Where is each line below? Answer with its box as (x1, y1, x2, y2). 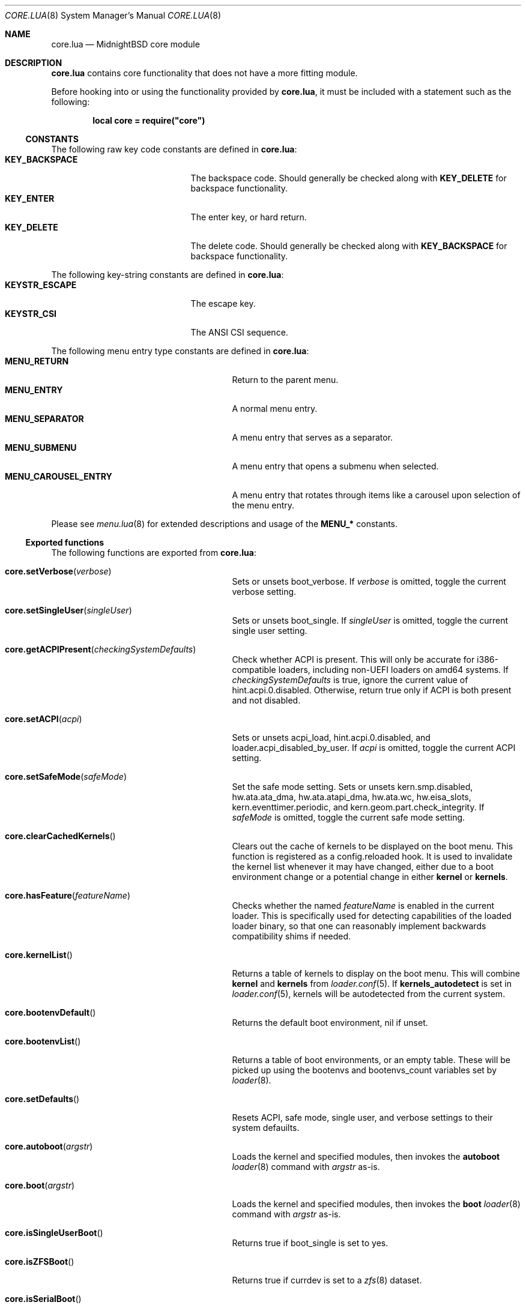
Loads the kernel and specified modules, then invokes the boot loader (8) (232, 1199, 521, 1209)
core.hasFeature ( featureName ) (5, 890, 130, 900)
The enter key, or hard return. (190, 212, 307, 222)
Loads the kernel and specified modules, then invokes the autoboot (232, 1151, 500, 1162)
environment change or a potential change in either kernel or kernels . (232, 872, 508, 882)
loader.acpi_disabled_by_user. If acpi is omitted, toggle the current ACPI (232, 743, 516, 753)
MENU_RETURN (5, 356, 69, 366)
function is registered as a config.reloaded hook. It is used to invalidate (232, 851, 513, 861)
